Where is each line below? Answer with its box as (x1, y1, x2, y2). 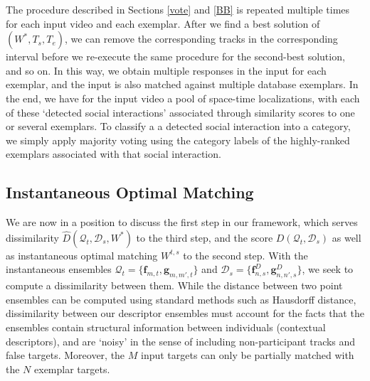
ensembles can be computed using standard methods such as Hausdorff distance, (6, 291, 356, 306)
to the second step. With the (183, 247, 308, 262)
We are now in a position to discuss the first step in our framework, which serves (6, 215, 358, 230)
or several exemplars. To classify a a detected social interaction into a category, (6, 119, 351, 134)
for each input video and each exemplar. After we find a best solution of (6, 16, 320, 31)
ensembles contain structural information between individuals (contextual (6, 319, 326, 334)
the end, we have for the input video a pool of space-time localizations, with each (6, 90, 360, 105)
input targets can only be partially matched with (141, 348, 354, 363)
